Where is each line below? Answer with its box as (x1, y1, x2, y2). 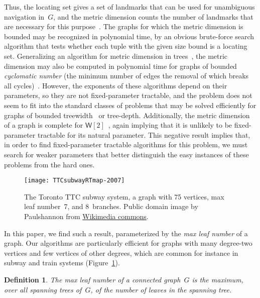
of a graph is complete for (4, 120, 83, 130)
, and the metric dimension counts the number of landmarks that (53, 11, 253, 22)
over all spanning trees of (4, 284, 82, 294)
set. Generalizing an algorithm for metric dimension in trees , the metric (4, 50, 228, 61)
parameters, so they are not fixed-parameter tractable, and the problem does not (4, 90, 252, 101)
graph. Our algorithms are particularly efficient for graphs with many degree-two (4, 238, 252, 248)
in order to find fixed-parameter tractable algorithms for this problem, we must (4, 139, 248, 150)
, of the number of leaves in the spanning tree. (90, 284, 232, 294)
